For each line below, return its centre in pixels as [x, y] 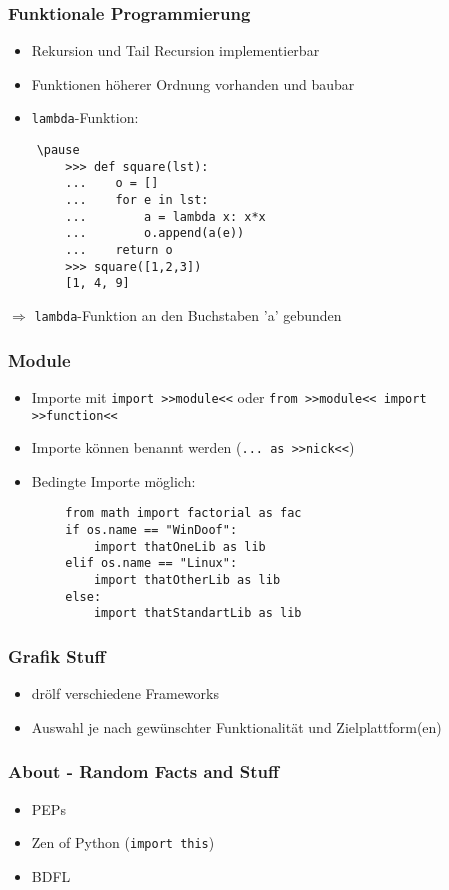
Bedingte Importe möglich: [113, 480]
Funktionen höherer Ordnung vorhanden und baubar [193, 83]
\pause [58, 150]
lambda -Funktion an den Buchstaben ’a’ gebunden [188, 314]
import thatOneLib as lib [179, 546]
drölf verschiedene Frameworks [125, 693]
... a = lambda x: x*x [165, 216]
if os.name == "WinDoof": [151, 530]
